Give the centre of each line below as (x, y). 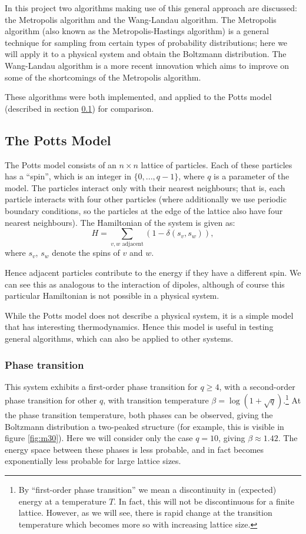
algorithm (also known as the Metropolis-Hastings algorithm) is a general (137, 31)
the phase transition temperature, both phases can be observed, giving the (139, 415)
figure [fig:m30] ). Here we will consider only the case (99, 438)
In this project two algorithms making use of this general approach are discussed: (151, 8)
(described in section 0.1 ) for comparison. (79, 108)
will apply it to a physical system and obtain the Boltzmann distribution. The (146, 54)
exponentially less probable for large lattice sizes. (93, 461)
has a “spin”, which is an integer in (68, 176)
